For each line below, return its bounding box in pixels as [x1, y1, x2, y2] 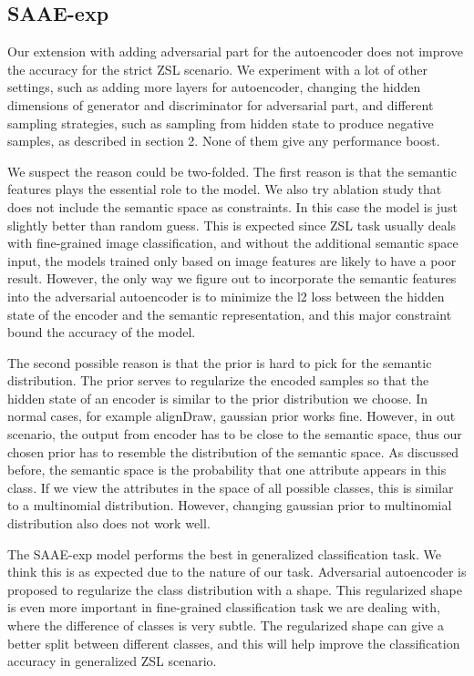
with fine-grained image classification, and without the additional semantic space [7, 233, 459, 252]
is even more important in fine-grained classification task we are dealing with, [7, 598, 440, 617]
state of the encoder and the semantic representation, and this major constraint [7, 304, 452, 323]
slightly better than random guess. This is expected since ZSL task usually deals [7, 215, 457, 234]
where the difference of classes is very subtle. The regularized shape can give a [7, 616, 444, 635]
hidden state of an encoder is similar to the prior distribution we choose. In [7, 388, 428, 407]
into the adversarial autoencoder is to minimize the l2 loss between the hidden [7, 286, 445, 305]
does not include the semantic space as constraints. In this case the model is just [7, 197, 458, 216]
